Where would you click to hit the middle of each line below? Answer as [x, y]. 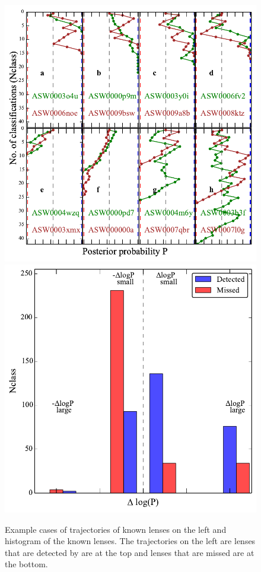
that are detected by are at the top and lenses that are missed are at [130, 552]
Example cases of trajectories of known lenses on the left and [116, 529]
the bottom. [26, 564]
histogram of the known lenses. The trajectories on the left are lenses [130, 541]
